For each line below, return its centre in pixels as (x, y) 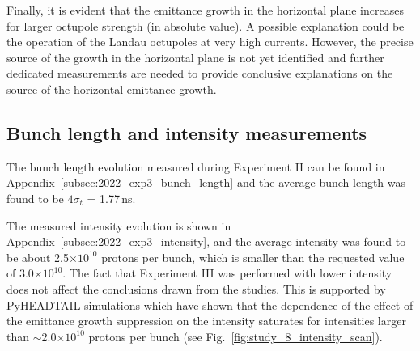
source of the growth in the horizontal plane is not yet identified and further (195, 57)
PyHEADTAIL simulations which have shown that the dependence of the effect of (210, 304)
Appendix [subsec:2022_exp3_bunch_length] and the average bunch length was (206, 182)
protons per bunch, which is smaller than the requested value (253, 257)
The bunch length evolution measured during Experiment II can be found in (196, 166)
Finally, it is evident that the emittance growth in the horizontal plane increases (205, 10)
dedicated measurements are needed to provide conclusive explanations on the (200, 73)
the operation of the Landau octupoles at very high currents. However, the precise (210, 42)
